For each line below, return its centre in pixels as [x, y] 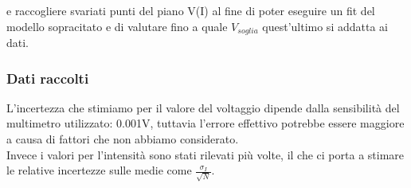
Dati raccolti [48, 78]
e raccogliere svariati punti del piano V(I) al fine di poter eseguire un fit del [191, 10]
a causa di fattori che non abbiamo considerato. [123, 139]
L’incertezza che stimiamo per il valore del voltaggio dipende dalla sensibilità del [203, 107]
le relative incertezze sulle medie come [99, 170]
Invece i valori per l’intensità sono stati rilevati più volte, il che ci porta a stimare [205, 154]
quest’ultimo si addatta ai [325, 26]
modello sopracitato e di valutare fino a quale [117, 26]
